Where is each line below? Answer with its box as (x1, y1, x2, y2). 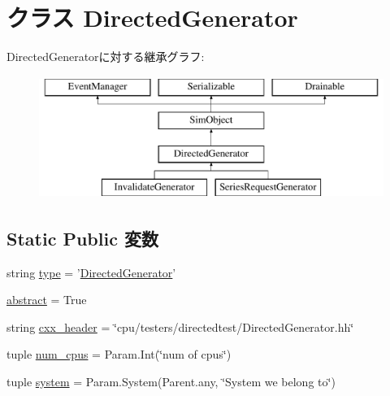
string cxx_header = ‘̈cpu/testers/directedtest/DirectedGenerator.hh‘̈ (6, 318, 354, 335)
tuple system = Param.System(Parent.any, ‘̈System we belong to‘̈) (6, 373, 336, 390)
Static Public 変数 (6, 225, 158, 250)
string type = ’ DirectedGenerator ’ (6, 263, 176, 281)
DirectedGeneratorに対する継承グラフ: (6, 48, 205, 65)
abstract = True (6, 291, 87, 308)
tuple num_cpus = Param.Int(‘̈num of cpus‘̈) (6, 346, 232, 363)
